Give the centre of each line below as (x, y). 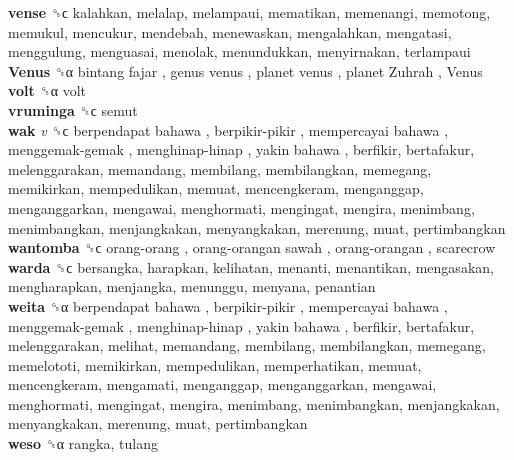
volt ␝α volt (47, 90)
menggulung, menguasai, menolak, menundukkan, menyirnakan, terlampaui (239, 51)
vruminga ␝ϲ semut (73, 109)
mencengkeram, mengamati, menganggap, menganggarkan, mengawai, (222, 384)
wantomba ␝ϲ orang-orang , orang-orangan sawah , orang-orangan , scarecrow (252, 247)
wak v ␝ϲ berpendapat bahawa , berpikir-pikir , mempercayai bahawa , (228, 129)
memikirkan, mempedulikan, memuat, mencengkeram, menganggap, (216, 188)
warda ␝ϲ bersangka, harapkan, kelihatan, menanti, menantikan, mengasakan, (251, 266)
